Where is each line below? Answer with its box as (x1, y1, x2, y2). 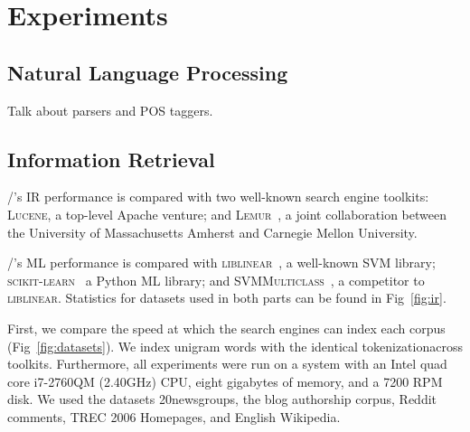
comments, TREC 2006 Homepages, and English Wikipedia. (7, 407, 341, 426)
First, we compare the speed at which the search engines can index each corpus (7, 318, 446, 337)
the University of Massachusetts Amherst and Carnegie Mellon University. (7, 222, 418, 241)
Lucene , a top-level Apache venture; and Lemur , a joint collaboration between (7, 204, 446, 223)
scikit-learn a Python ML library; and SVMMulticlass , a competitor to (7, 270, 425, 289)
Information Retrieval (7, 145, 215, 173)
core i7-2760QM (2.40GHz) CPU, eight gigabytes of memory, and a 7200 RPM (7, 371, 443, 390)
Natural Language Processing (7, 58, 288, 86)
